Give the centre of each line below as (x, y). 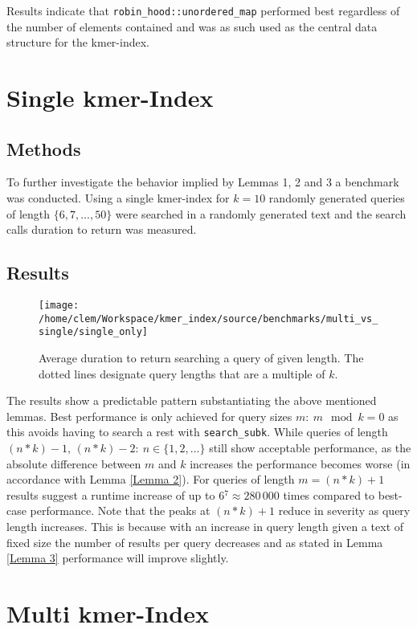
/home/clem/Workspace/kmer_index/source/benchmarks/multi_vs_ (208, 319)
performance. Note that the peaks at (120, 511)
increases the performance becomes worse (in (300, 463)
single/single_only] (94, 332)
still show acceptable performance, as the (310, 447)
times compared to (329, 494)
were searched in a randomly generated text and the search (261, 213)
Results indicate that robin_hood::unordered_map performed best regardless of (203, 10)
